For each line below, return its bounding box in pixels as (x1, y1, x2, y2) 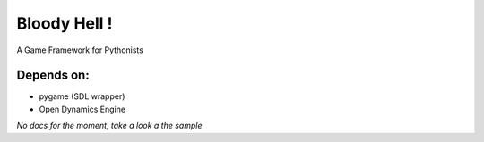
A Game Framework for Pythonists (16, 45, 143, 55)
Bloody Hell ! (16, 13, 113, 33)
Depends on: (16, 68, 90, 83)
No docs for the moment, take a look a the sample (16, 121, 203, 131)
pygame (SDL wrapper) (39, 91, 125, 102)
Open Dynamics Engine (39, 104, 125, 114)
